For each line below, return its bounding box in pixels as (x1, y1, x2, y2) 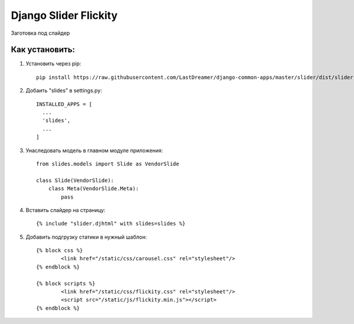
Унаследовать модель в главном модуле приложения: (25, 147, 163, 154)
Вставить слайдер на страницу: (25, 206, 106, 213)
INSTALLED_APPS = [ (36, 101, 93, 107)
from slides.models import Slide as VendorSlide (36, 160, 179, 167)
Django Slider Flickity (11, 9, 118, 22)
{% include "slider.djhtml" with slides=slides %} (36, 220, 186, 227)
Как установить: (11, 45, 76, 55)
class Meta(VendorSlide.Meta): (48, 186, 139, 192)
